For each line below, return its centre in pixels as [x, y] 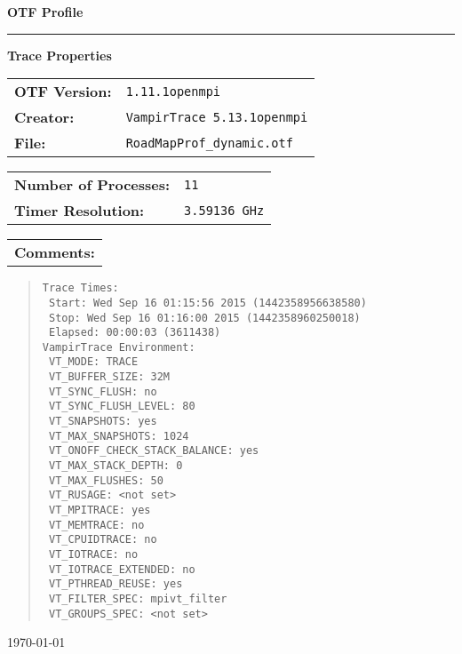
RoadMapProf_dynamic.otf [209, 143]
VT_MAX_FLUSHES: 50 [106, 480]
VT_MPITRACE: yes [100, 510]
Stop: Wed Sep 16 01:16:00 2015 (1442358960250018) [204, 318]
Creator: [44, 117]
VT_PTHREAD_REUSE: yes [115, 584]
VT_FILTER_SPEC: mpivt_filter [138, 598]
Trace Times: [80, 288]
